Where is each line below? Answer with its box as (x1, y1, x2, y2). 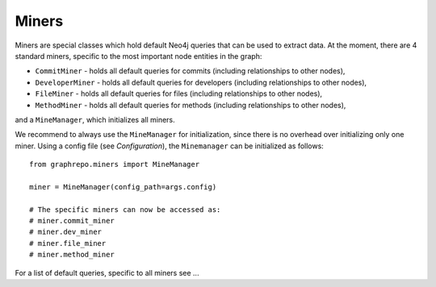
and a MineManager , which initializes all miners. (15, 114, 175, 124)
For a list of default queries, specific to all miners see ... (15, 268, 199, 277)
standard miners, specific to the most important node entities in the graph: (15, 51, 262, 60)
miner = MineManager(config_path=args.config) (29, 182, 217, 191)
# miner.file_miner (29, 239, 107, 247)
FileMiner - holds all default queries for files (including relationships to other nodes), (35, 89, 323, 98)
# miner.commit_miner (29, 216, 115, 226)
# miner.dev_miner (29, 227, 103, 237)
